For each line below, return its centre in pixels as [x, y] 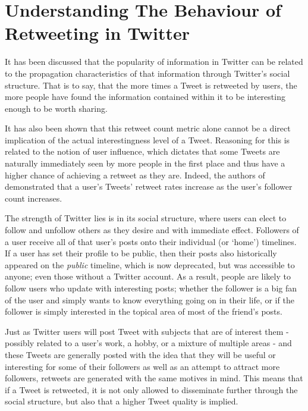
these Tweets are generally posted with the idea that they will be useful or [140, 354]
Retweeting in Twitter [98, 33]
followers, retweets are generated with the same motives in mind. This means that [154, 378]
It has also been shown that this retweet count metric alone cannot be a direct [148, 128]
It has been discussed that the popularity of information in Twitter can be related [154, 62]
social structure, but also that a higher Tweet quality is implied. [122, 401]
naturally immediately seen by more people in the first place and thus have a [145, 163]
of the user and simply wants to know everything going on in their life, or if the [150, 299]
